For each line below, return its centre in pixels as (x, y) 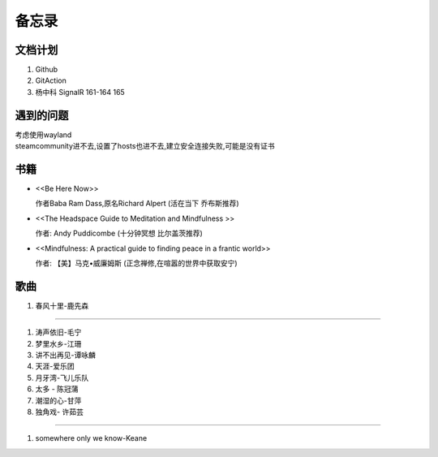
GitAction (51, 80)
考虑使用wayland (43, 135)
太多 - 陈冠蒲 (57, 389)
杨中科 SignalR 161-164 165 (80, 92)
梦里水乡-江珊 (58, 343)
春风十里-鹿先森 (62, 305)
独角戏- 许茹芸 (60, 412)
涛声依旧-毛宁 (58, 332)
